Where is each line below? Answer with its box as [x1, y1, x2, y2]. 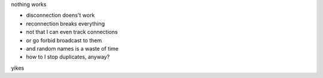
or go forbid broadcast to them [26, 36, 102, 44]
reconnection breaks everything [26, 20, 105, 27]
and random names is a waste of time [26, 45, 119, 52]
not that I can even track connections [26, 29, 118, 36]
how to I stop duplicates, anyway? [26, 54, 110, 61]
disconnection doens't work [26, 12, 95, 19]
